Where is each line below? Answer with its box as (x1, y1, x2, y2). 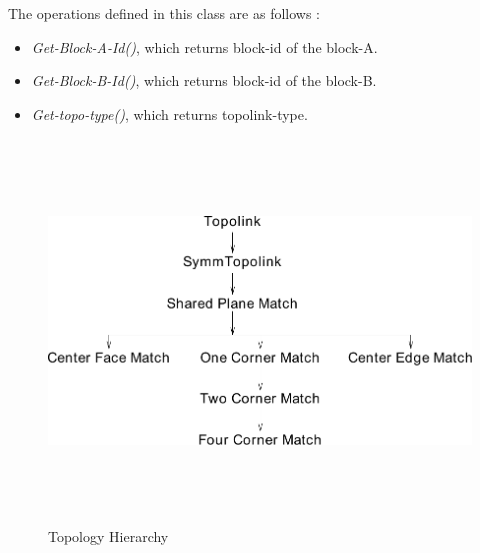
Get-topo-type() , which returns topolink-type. (31, 103, 308, 124)
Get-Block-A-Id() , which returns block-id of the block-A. (31, 36, 378, 57)
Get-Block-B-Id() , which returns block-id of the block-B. (31, 70, 377, 91)
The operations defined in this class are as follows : (8, 3, 321, 23)
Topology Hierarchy (48, 525, 169, 546)
